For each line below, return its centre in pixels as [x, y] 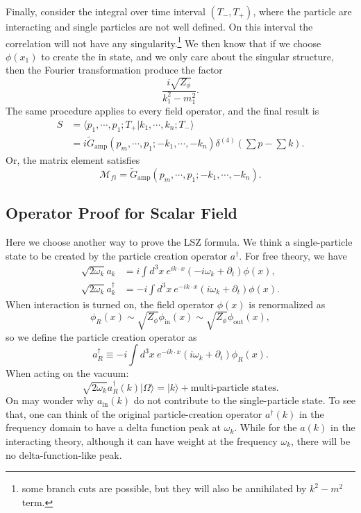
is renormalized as [287, 304]
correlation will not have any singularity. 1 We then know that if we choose [163, 42]
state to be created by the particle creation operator [117, 255]
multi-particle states [233, 388]
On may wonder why [50, 400]
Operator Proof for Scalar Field [122, 213]
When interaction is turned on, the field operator [110, 304]
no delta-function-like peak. [64, 454]
